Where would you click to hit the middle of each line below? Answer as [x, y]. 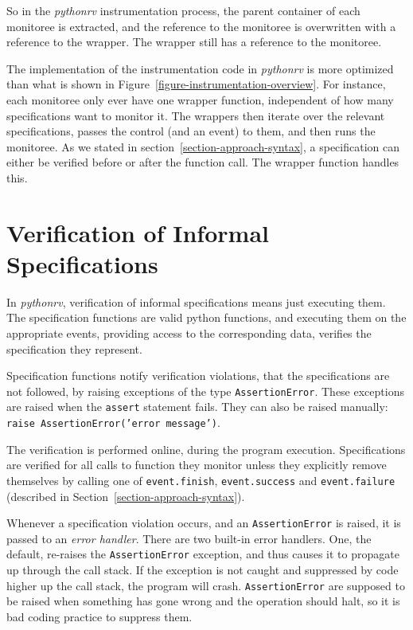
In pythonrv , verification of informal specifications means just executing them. [196, 301]
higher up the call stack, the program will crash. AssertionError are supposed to [206, 585]
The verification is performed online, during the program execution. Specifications [206, 449]
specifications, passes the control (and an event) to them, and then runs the [191, 131]
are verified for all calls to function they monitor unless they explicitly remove [197, 465]
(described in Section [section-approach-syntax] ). [126, 496]
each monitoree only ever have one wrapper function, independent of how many [200, 99]
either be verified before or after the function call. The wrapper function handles [203, 162]
